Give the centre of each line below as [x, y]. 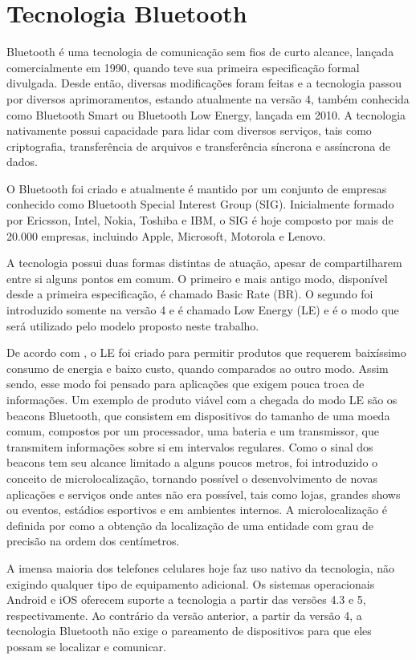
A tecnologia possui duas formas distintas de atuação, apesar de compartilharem [204, 263]
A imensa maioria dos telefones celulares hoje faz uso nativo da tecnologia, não [201, 567]
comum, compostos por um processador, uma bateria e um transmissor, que [193, 431]
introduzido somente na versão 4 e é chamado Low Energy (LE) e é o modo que [203, 310]
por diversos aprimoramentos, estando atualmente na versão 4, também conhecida [208, 98]
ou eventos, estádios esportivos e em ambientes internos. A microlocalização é [197, 510]
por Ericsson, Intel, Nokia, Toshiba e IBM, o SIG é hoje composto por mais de [200, 220]
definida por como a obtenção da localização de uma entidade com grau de [190, 525]
